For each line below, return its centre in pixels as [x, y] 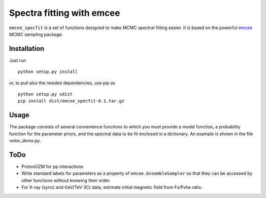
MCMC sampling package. [36, 34]
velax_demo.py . [25, 141]
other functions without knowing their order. [66, 180]
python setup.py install [48, 72]
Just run [17, 60]
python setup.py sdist [45, 94]
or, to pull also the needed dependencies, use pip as [62, 83]
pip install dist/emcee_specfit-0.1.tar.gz [71, 101]
